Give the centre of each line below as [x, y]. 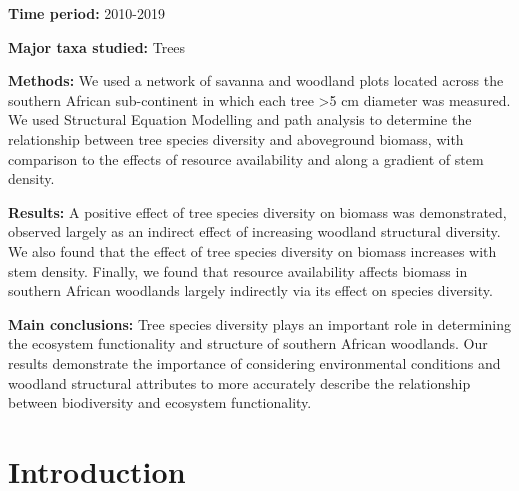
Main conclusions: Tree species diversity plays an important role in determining [259, 323]
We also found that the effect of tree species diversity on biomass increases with [252, 250]
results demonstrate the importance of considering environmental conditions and [254, 362]
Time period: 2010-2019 [86, 13]
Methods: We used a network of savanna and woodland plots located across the [256, 80]
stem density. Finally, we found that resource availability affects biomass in [238, 270]
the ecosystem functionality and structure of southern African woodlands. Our [248, 343]
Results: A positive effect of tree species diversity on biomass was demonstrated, [257, 211]
